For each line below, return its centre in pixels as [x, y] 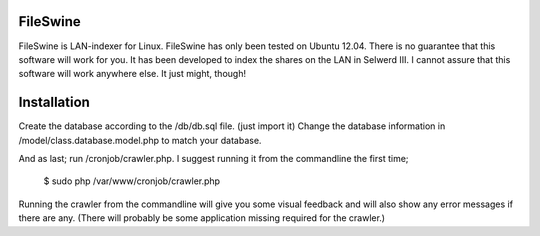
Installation [54, 102]
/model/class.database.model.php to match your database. [140, 140]
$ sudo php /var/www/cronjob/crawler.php [131, 181]
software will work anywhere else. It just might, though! [132, 74]
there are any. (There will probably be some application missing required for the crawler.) [201, 218]
